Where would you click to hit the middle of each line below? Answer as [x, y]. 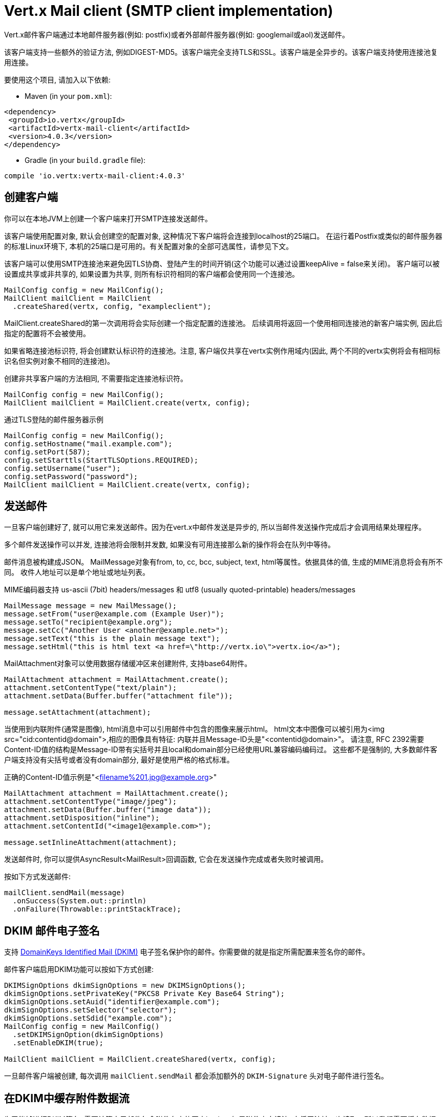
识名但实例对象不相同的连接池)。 [59, 361]
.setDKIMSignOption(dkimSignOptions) [88, 1035]
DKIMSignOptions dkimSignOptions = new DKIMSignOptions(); [125, 986]
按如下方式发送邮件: [38, 877]
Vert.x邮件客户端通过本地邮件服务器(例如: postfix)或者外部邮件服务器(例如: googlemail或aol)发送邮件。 [177, 34]
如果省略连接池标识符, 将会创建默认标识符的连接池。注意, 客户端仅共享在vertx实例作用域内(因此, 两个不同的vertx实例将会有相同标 [222, 350]
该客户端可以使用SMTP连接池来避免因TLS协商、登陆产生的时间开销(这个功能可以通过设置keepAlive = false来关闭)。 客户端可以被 [222, 263]
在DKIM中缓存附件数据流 [67, 1098]
